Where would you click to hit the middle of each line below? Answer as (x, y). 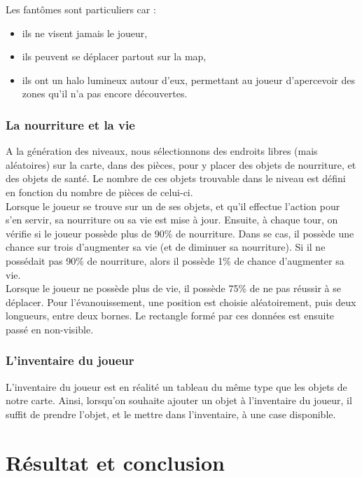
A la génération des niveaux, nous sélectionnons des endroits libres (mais (162, 151)
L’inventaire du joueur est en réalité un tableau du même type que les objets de (176, 386)
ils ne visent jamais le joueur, (85, 33)
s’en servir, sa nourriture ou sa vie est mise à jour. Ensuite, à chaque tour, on (172, 220)
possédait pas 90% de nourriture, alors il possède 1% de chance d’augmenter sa (175, 260)
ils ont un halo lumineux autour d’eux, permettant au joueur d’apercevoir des (189, 79)
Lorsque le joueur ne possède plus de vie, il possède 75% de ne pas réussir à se (173, 288)
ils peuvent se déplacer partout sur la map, (114, 56)
